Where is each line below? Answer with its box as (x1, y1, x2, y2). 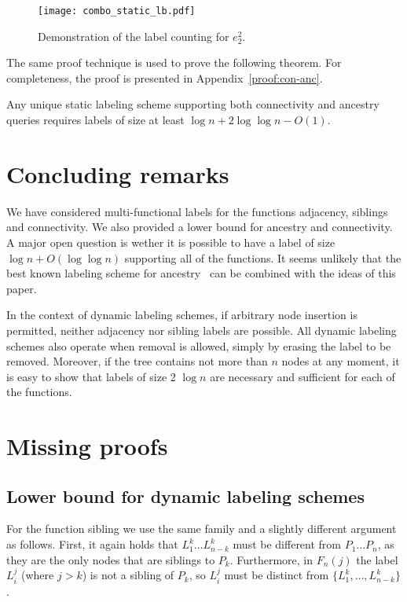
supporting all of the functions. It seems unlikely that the (124, 249, 401, 266)
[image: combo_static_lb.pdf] (38, 6, 196, 17)
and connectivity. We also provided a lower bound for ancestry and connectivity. (6, 218, 393, 235)
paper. (6, 280, 37, 296)
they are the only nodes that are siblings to (6, 551, 215, 567)
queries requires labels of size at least (6, 112, 185, 128)
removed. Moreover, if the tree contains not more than (6, 353, 268, 369)
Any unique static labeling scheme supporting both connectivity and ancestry (6, 96, 379, 112)
